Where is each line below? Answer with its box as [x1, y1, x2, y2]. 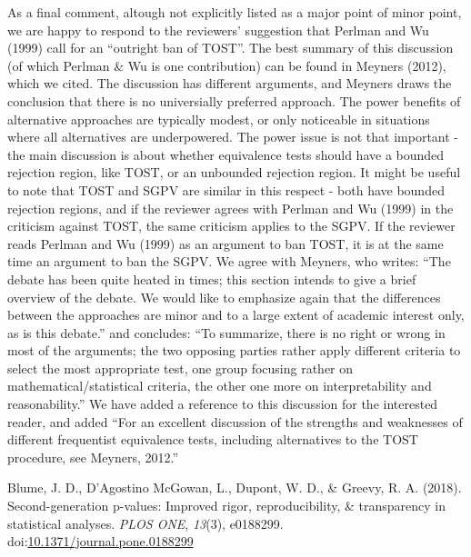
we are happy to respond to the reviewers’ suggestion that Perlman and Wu [7, 20, 429, 39]
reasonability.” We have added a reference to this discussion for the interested [7, 394, 438, 413]
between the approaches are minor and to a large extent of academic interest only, [7, 305, 465, 324]
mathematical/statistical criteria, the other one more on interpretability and [7, 376, 432, 395]
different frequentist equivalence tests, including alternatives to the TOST [7, 430, 418, 449]
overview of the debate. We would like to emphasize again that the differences [7, 287, 441, 306]
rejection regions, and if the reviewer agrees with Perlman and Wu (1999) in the [7, 198, 454, 217]
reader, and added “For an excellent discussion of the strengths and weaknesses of [7, 412, 463, 431]
